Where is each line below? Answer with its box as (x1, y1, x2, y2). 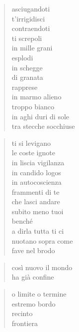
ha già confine (11, 272, 54, 282)
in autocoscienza (11, 177, 62, 187)
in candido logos (11, 167, 61, 177)
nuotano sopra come (11, 235, 73, 246)
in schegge (11, 62, 43, 72)
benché (11, 216, 33, 226)
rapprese (11, 81, 38, 92)
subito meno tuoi (11, 206, 64, 216)
